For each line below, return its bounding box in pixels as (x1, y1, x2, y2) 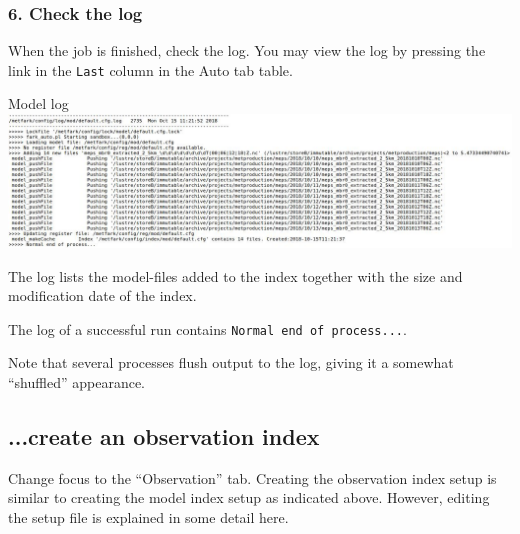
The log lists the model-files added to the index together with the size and (8, 265, 463, 286)
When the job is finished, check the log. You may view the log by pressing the (8, 40, 486, 61)
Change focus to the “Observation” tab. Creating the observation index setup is (8, 467, 497, 488)
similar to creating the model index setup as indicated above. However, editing (8, 487, 490, 508)
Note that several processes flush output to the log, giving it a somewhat (8, 352, 454, 373)
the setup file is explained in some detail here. (8, 506, 289, 527)
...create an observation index (8, 420, 320, 451)
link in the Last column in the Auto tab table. (8, 59, 293, 80)
